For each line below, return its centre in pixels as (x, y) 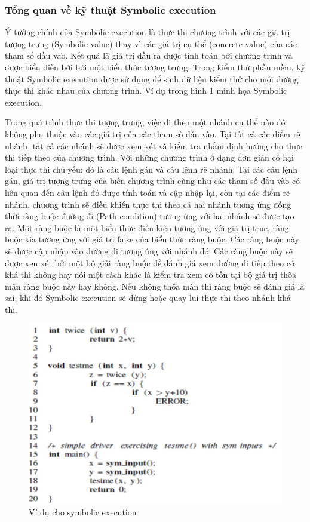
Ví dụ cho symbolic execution (83, 512)
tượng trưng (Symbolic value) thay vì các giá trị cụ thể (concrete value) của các (151, 43)
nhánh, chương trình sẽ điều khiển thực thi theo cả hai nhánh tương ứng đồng (148, 204)
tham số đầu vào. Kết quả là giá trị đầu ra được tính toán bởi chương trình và (149, 55)
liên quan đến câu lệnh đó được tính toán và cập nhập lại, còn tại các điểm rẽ (148, 192)
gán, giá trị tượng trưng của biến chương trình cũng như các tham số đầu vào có (153, 181)
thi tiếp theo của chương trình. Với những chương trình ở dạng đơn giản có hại (149, 157)
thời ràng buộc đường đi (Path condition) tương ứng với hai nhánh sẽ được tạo (150, 216)
